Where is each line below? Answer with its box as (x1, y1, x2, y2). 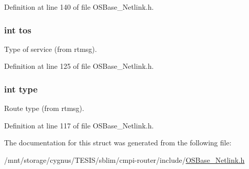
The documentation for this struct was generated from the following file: (4, 137, 232, 148)
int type (4, 82, 38, 95)
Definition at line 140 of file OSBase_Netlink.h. (4, 2, 154, 12)
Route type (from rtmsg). (4, 103, 84, 114)
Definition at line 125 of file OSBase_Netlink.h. (4, 61, 154, 71)
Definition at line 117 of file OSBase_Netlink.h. (4, 120, 154, 130)
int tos (4, 23, 31, 36)
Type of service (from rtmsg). (4, 43, 97, 54)
